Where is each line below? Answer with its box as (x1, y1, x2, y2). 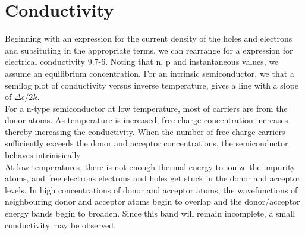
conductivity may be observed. (5, 218, 116, 231)
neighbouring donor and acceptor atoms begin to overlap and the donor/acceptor (5, 195, 300, 208)
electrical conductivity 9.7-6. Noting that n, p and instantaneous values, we (5, 55, 279, 68)
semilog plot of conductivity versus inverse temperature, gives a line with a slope (5, 79, 299, 91)
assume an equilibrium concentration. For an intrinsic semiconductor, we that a (5, 67, 294, 79)
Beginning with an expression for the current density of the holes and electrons (5, 32, 293, 45)
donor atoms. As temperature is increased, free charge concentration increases (5, 114, 288, 126)
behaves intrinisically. (5, 149, 83, 161)
